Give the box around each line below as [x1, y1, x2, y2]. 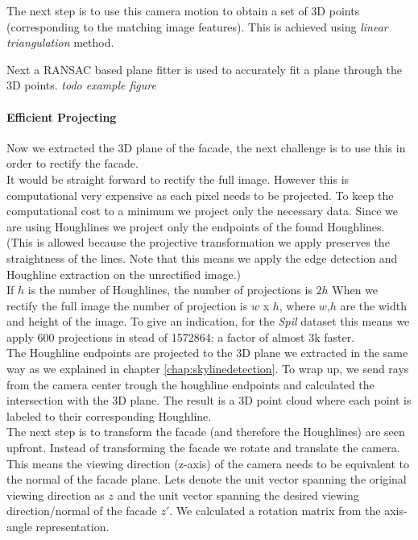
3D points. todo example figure [6, 77, 156, 93]
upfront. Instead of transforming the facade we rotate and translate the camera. [6, 439, 400, 456]
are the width [340, 297, 407, 314]
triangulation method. [6, 34, 114, 51]
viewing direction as [6, 486, 105, 503]
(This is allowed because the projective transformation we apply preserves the [6, 234, 390, 251]
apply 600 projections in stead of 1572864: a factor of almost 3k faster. [6, 328, 355, 345]
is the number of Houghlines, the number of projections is [27, 281, 312, 298]
